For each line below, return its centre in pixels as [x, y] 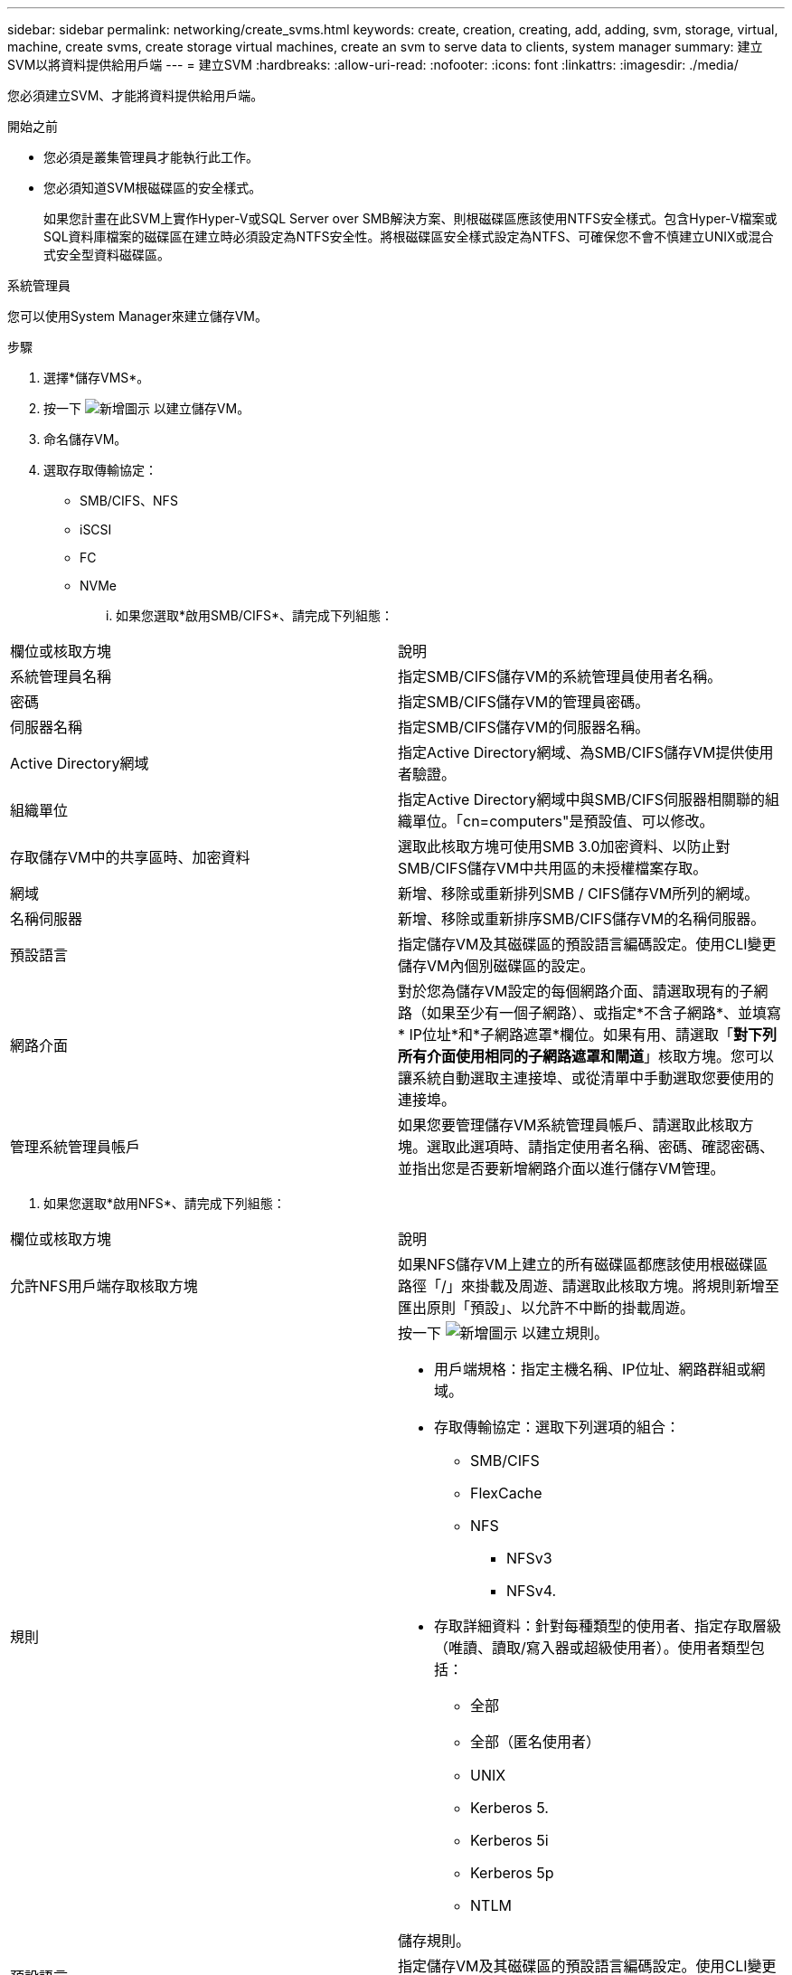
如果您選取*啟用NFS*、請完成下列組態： [165, 1203]
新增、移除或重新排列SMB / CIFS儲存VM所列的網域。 [579, 893]
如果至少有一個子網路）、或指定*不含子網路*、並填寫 [604, 1013]
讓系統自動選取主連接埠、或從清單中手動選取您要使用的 [586, 1078]
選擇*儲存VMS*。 [97, 378]
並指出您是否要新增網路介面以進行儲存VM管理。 [561, 1168]
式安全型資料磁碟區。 [107, 255]
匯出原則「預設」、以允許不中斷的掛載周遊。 [547, 1308]
